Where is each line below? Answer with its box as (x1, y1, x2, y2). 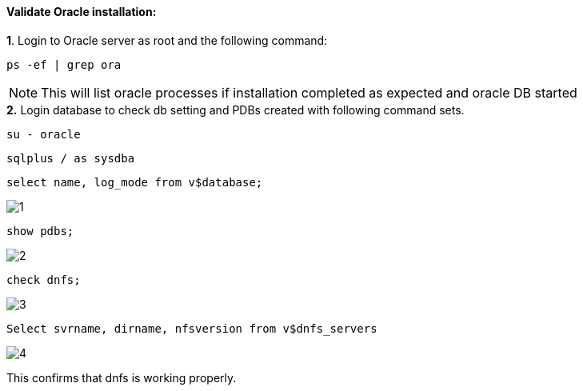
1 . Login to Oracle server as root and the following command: (6, 33, 328, 47)
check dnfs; (6, 273, 81, 286)
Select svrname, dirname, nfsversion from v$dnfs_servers (6, 321, 377, 335)
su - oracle (6, 127, 81, 141)
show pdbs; (6, 224, 74, 237)
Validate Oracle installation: (6, 5, 157, 18)
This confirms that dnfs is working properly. (6, 370, 237, 385)
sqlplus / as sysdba (6, 151, 135, 165)
